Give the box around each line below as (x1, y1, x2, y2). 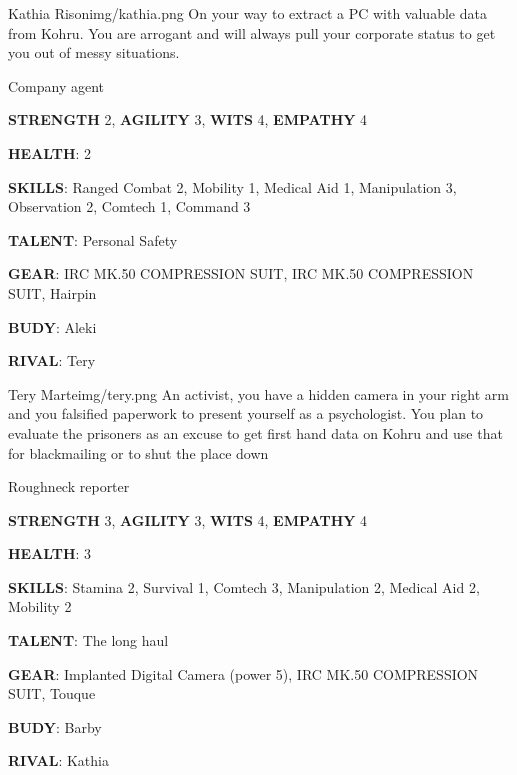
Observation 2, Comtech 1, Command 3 (8, 196, 251, 217)
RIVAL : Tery (8, 350, 96, 371)
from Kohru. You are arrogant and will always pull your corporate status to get (8, 22, 496, 43)
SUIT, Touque (8, 683, 96, 704)
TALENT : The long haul (8, 630, 169, 651)
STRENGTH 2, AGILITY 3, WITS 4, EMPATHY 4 (8, 109, 368, 130)
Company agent (8, 75, 105, 96)
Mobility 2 (8, 596, 72, 617)
